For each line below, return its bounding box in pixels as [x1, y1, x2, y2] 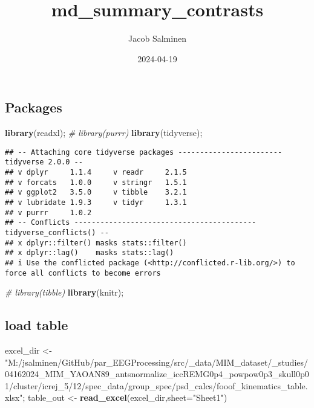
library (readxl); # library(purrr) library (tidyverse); [5, 126, 203, 139]
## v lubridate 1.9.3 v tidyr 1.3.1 [5, 198, 187, 207]
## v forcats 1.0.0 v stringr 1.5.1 [5, 178, 187, 187]
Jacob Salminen [128, 32, 186, 45]
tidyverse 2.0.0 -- [5, 158, 83, 167]
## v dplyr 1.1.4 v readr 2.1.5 [5, 168, 187, 177]
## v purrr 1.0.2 [5, 208, 92, 217]
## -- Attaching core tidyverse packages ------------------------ [5, 147, 283, 157]
